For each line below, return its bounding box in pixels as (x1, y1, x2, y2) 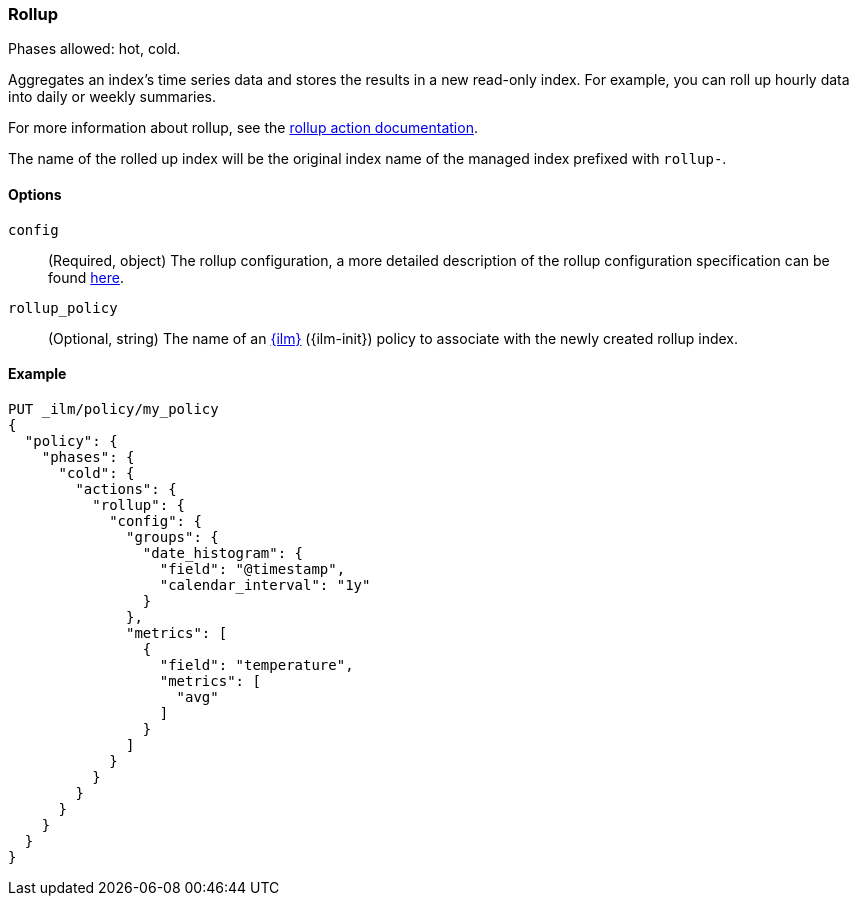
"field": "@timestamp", (159, 560, 346, 577)
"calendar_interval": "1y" (159, 576, 371, 593)
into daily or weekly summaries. (8, 88, 217, 106)
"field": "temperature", (159, 656, 354, 673)
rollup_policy (8, 299, 118, 316)
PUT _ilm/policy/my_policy (8, 400, 219, 417)
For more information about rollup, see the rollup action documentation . (8, 119, 478, 137)
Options (8, 185, 62, 203)
